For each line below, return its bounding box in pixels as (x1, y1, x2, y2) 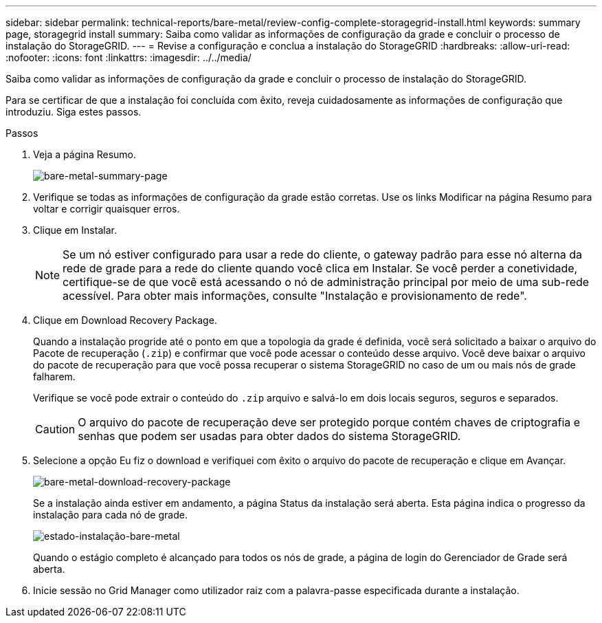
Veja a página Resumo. (33, 149, 137, 160)
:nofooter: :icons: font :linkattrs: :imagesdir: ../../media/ (5, 52, 252, 63)
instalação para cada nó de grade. (33, 509, 188, 521)
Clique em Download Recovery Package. (33, 314, 217, 326)
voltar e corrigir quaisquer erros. (33, 203, 180, 215)
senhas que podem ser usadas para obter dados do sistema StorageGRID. (78, 429, 461, 443)
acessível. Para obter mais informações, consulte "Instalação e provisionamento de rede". (63, 289, 527, 303)
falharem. (33, 371, 76, 382)
